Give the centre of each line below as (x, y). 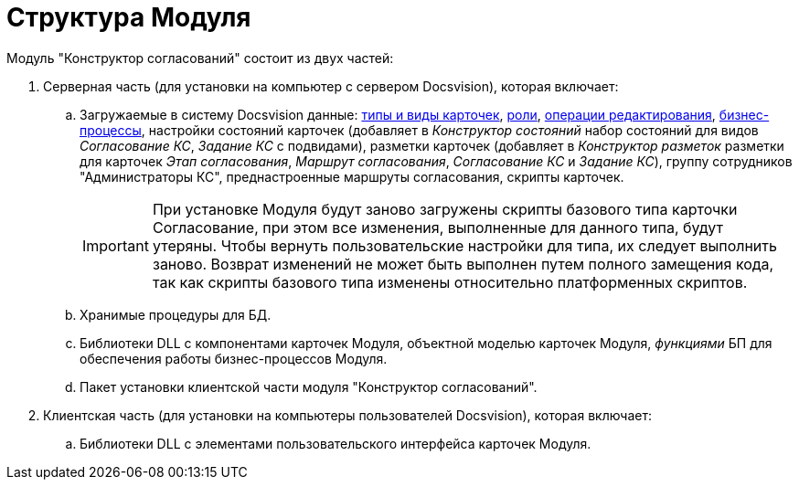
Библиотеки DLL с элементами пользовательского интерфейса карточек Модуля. (336, 443)
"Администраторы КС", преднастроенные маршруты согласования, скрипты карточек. (352, 176)
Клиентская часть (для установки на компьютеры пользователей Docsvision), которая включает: (348, 415)
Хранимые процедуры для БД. (176, 314)
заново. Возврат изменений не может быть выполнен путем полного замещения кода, (463, 264)
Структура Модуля (129, 17)
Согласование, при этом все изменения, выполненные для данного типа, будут (437, 227)
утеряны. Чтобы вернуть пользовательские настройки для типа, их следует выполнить (464, 245)
